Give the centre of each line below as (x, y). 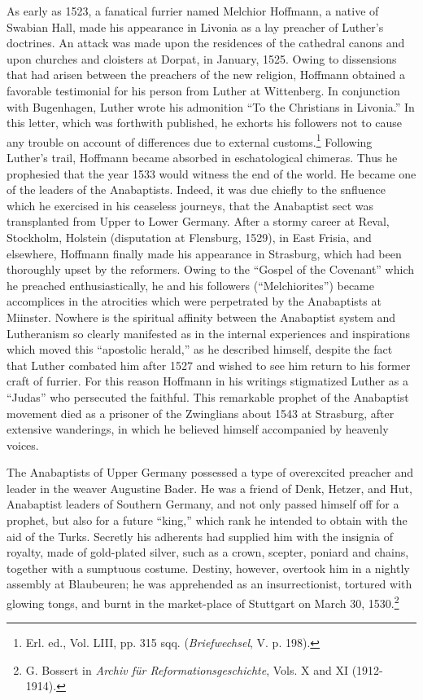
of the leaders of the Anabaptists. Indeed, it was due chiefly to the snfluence (196, 189)
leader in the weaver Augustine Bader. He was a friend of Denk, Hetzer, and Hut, (209, 488)
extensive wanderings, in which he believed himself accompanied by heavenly (198, 429)
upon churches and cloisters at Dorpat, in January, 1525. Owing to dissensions (202, 58)
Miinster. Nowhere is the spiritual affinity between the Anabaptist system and (201, 317)
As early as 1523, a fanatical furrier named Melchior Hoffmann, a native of (193, 11)
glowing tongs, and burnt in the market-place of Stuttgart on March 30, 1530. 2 (203, 602)
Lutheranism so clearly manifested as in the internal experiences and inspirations (208, 333)
